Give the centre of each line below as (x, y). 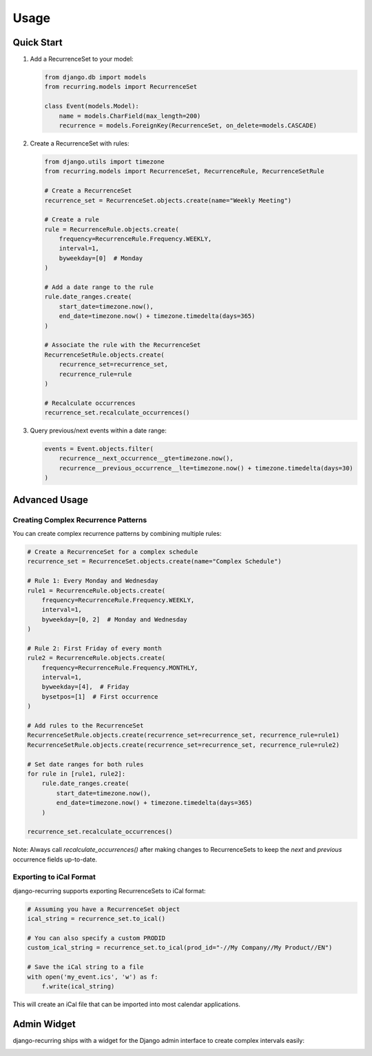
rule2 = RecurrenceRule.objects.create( (96, 658)
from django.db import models (95, 77)
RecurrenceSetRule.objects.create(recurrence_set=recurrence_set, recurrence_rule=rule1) (184, 735)
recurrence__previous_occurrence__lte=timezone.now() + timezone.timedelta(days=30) (206, 468)
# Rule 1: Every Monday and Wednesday (93, 581)
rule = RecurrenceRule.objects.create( (112, 229)
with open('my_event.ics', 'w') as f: (93, 977)
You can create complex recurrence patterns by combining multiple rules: (117, 534)
